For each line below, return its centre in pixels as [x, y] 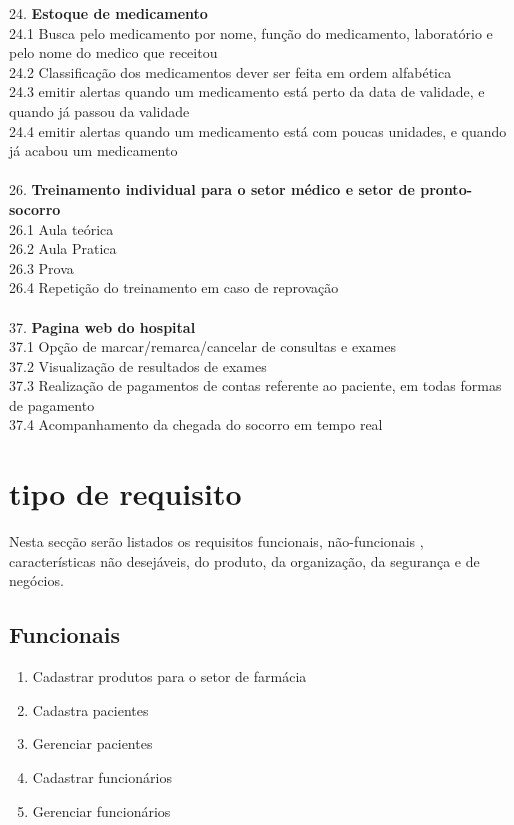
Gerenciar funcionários [101, 810]
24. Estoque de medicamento [108, 13]
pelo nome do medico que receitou [113, 52]
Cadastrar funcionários [102, 776]
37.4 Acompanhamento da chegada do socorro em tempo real [196, 424]
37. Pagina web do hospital [102, 326]
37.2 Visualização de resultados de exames [138, 365]
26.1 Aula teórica [61, 228]
